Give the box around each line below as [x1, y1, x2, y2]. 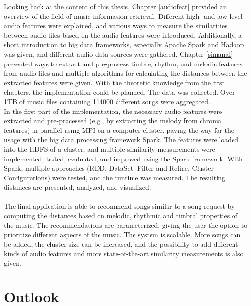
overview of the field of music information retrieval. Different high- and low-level [4, 11, 243, 21]
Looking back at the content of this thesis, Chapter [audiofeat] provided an [4, 1, 227, 11]
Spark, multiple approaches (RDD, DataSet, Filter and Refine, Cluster [4, 163, 214, 173]
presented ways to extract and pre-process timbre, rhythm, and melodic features [4, 58, 243, 68]
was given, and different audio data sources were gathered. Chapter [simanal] [4, 48, 233, 59]
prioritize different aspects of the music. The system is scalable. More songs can [4, 229, 241, 240]
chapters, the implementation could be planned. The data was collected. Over [4, 87, 235, 97]
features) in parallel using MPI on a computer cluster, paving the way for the [4, 125, 234, 135]
